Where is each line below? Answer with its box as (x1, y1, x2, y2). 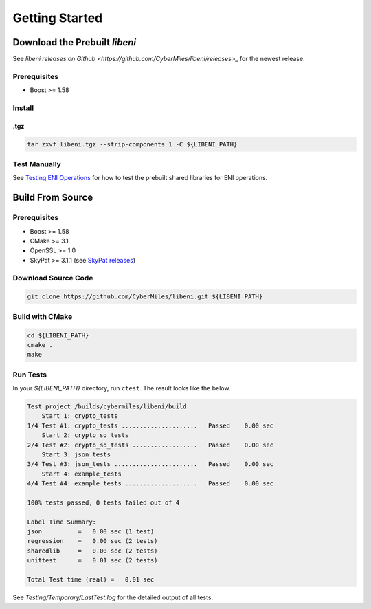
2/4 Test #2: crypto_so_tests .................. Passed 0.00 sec (27, 441, 274, 449)
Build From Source (12, 192, 93, 203)
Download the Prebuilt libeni (12, 36, 137, 48)
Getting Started (12, 10, 103, 25)
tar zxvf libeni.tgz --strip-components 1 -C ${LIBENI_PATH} (27, 140, 238, 148)
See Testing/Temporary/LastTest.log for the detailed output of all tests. (12, 593, 214, 601)
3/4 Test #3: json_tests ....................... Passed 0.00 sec (27, 461, 274, 468)
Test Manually (12, 159, 61, 169)
